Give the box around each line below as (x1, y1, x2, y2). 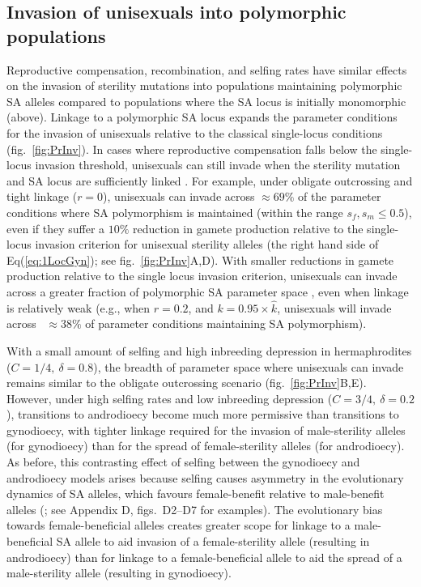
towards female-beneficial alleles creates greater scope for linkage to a (6, 517, 351, 534)
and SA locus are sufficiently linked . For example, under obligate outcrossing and (6, 172, 413, 189)
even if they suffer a (6, 219, 105, 236)
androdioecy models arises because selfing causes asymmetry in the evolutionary (6, 469, 404, 486)
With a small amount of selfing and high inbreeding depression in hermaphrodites (6, 342, 412, 359)
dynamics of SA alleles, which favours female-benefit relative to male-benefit (6, 485, 385, 502)
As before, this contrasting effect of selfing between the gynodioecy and (6, 453, 360, 470)
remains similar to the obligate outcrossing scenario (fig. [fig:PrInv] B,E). (6, 374, 367, 391)
